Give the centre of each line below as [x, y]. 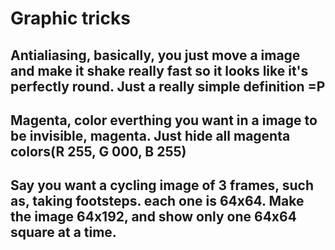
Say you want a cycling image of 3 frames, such [162, 185]
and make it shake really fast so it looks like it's [159, 70]
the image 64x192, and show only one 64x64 [153, 217]
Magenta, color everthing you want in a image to [164, 120]
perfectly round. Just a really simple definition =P [168, 86]
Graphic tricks [70, 18]
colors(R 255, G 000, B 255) [98, 151]
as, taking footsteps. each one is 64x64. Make [157, 201]
